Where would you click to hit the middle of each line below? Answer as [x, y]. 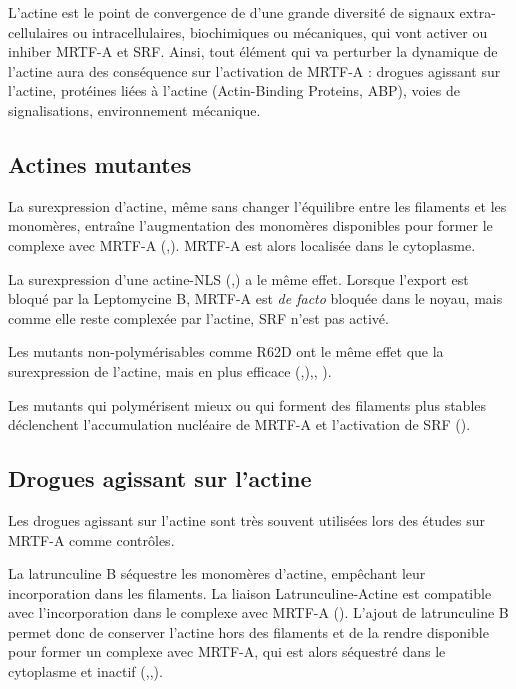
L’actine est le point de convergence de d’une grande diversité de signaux [231, 12]
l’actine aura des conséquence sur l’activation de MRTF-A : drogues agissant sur [254, 70]
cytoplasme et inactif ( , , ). [85, 671]
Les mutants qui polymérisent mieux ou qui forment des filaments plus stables [247, 404]
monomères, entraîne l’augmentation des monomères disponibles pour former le [250, 225]
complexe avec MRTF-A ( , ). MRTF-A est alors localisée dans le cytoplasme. [242, 244]
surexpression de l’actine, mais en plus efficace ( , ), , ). [170, 370]
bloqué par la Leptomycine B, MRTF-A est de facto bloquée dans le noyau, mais [255, 298]
